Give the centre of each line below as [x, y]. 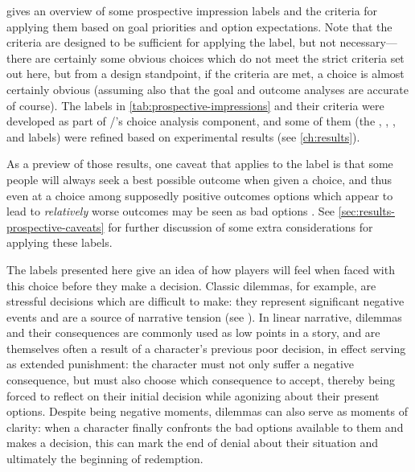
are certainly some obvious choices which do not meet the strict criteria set [220, 57]
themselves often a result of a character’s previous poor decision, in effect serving [206, 348]
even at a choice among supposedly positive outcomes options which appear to [200, 195]
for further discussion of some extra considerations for [240, 226]
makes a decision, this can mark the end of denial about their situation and [193, 443]
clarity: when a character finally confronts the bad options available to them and [205, 427]
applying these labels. [60, 242]
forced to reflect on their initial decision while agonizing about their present [193, 395]
